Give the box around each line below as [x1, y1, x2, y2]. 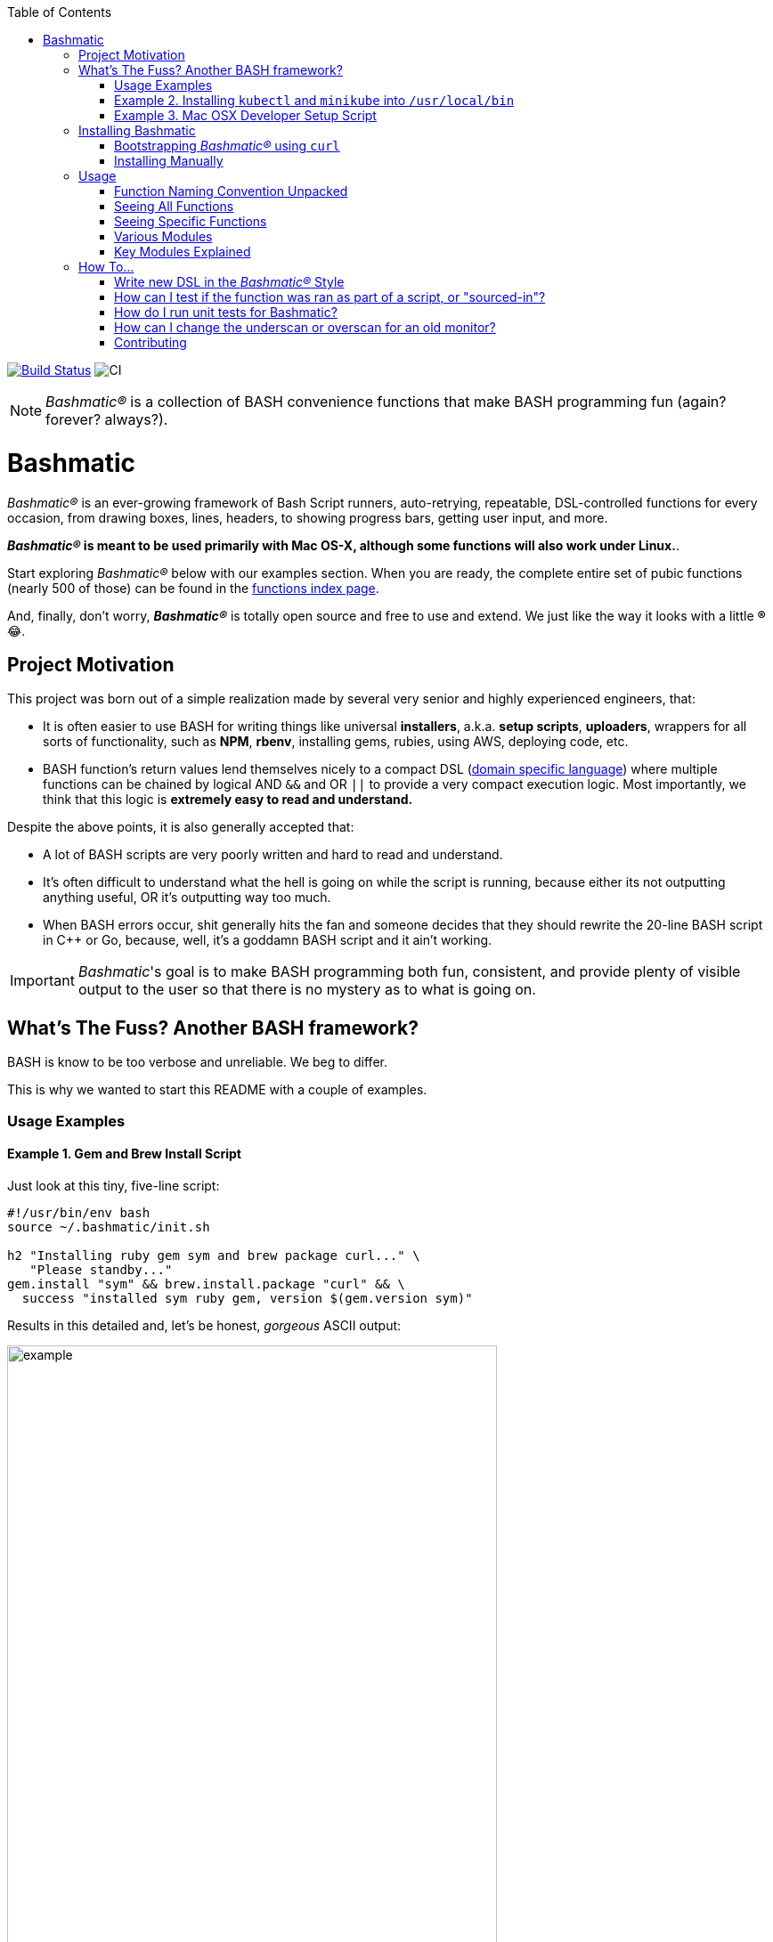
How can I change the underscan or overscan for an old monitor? [114, 320, 496, 335]
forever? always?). [45, 410, 168, 428]
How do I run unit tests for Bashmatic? [114, 305, 338, 320]
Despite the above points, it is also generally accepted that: [7, 819, 354, 835]
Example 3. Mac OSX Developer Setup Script [114, 108, 377, 123]
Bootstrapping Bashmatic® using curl [114, 138, 340, 153]
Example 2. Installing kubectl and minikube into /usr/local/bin [114, 93, 515, 108]
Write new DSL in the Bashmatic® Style [114, 274, 345, 289]
